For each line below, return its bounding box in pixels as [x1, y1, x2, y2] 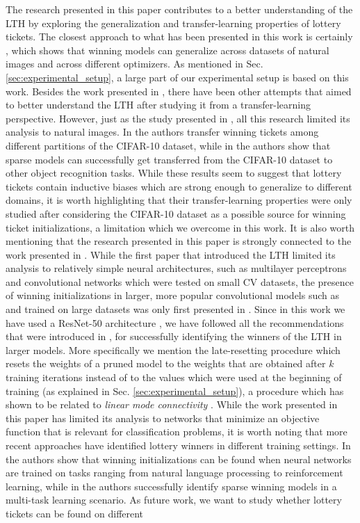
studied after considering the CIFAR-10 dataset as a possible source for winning [6, 206, 346, 220]
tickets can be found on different [6, 506, 144, 520]
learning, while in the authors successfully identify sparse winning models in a [6, 478, 337, 493]
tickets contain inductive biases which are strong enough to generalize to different [6, 179, 352, 193]
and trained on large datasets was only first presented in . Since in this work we [6, 302, 345, 316]
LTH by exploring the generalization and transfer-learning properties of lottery [6, 15, 341, 30]
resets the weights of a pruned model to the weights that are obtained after [6, 356, 326, 371]
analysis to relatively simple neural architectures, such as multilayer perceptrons [6, 261, 347, 275]
